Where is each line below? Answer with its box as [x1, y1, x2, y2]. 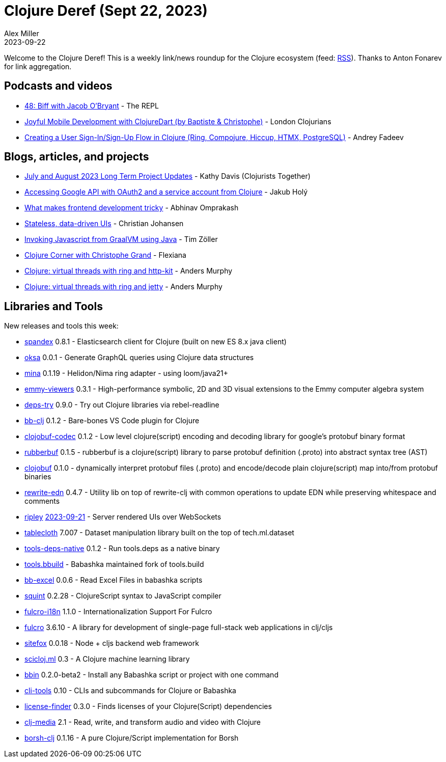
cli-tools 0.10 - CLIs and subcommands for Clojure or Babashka [24, 686, 236, 695]
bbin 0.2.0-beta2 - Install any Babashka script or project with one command [24, 670, 278, 679]
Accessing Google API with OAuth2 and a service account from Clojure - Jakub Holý [24, 187, 308, 197]
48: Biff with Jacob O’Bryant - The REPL [24, 101, 159, 110]
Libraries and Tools [4, 300, 103, 313]
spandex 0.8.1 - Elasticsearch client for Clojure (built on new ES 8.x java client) [24, 337, 287, 346]
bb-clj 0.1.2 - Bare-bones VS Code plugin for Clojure [24, 416, 200, 425]
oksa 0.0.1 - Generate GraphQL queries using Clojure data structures [24, 353, 254, 362]
